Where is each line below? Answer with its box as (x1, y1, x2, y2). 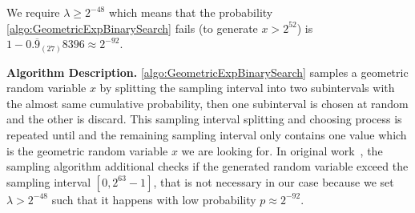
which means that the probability (108, 4, 273, 20)
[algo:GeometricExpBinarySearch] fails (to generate (6, 19, 258, 36)
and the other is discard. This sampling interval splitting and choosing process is (6, 111, 402, 127)
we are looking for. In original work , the (181, 142, 383, 159)
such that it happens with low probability (51, 191, 256, 207)
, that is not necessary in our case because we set (153, 173, 394, 190)
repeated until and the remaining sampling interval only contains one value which (6, 127, 407, 143)
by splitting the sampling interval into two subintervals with (99, 79, 395, 96)
